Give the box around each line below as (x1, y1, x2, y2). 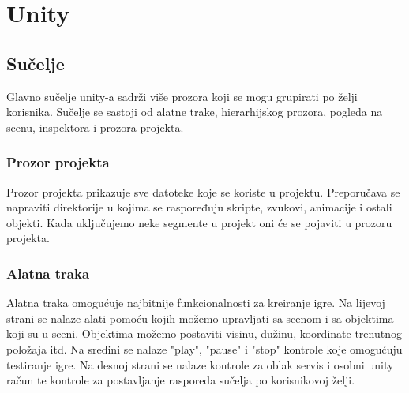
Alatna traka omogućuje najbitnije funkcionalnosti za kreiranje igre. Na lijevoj (6, 294, 385, 311)
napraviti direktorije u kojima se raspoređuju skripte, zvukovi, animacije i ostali (6, 199, 392, 215)
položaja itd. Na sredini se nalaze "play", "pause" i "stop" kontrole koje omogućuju (6, 340, 403, 357)
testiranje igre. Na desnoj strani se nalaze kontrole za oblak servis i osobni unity (6, 356, 394, 372)
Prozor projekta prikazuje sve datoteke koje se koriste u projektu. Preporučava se (6, 183, 400, 200)
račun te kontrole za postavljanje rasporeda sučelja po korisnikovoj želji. (6, 372, 355, 388)
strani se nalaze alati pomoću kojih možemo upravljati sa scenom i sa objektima (6, 309, 394, 326)
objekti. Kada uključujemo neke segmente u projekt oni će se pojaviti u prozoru (6, 214, 392, 230)
